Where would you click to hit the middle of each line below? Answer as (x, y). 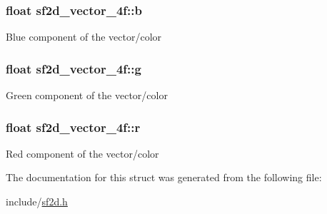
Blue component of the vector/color (84, 37)
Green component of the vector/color (87, 95)
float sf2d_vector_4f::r (73, 127)
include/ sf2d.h (37, 202)
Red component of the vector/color (82, 153)
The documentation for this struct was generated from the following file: (164, 177)
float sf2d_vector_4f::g (74, 68)
